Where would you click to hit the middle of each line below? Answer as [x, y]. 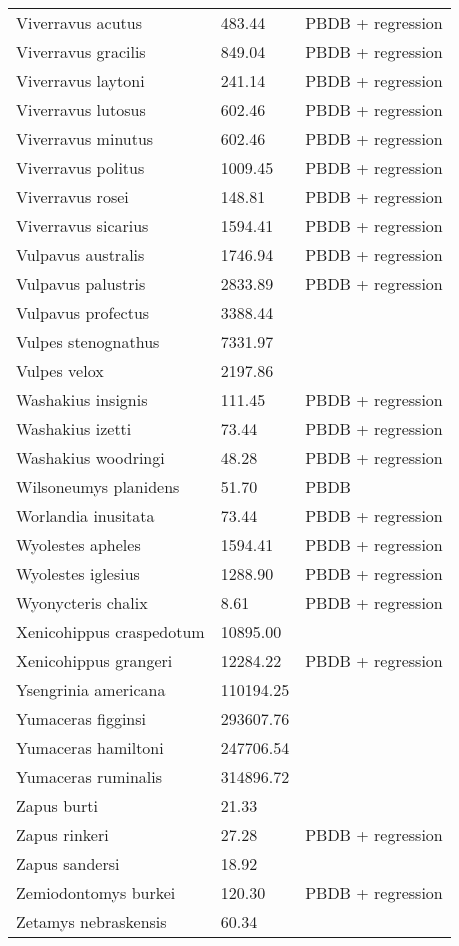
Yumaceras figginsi [81, 718]
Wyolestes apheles [78, 544]
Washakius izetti [74, 428]
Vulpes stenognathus [88, 341]
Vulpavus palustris [81, 283]
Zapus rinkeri [62, 834]
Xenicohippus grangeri [94, 660]
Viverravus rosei [72, 196]
